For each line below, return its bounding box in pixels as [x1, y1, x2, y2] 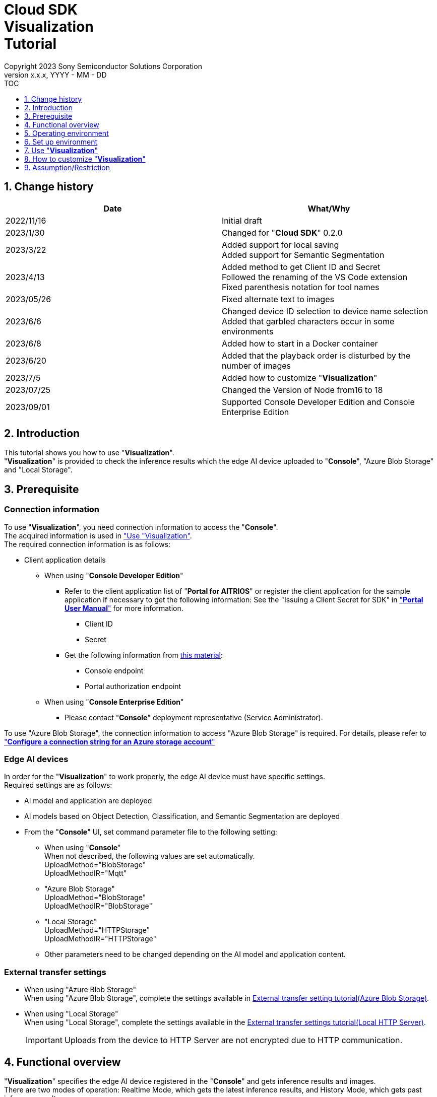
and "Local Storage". [4, 465, 73, 474]
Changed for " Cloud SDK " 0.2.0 [222, 227, 343, 238]
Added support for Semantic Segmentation [222, 249, 385, 260]
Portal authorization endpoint [85, 681, 181, 691]
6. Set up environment [24, 137, 98, 146]
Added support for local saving [222, 239, 339, 250]
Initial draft [222, 215, 262, 226]
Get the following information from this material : [65, 650, 223, 659]
